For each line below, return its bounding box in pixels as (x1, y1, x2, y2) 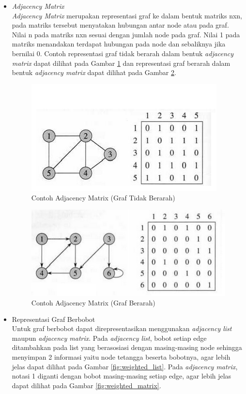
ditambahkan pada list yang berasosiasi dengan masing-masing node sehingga (12, 342, 242, 352)
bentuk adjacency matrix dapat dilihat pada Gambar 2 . (12, 67, 176, 77)
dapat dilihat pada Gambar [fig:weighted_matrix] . (12, 380, 161, 390)
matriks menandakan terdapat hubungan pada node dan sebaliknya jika (12, 39, 226, 49)
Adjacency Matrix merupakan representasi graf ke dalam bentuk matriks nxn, (12, 10, 243, 20)
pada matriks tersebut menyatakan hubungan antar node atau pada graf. (12, 20, 229, 30)
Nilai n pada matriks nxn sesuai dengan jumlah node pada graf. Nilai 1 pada (12, 29, 240, 39)
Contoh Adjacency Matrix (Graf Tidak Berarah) (31, 193, 175, 203)
